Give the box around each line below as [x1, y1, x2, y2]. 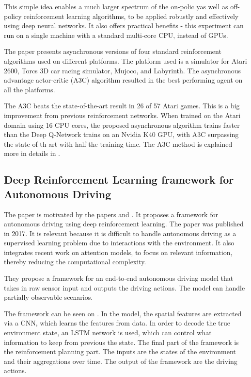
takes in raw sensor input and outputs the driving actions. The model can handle [4, 282, 245, 292]
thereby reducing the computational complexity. [4, 257, 146, 267]
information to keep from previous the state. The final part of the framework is [4, 337, 239, 347]
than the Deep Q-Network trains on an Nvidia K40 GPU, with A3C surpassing [4, 129, 239, 139]
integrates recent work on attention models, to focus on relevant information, [4, 247, 233, 257]
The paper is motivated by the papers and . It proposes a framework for [4, 209, 218, 219]
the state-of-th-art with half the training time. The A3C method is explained [4, 138, 233, 149]
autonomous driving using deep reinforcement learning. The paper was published [4, 219, 244, 229]
